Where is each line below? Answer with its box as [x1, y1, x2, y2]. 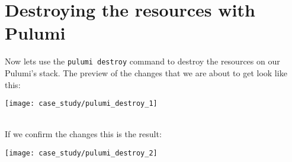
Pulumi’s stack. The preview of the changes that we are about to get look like [5, 66, 287, 79]
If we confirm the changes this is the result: [5, 128, 162, 140]
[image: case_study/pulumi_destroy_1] [5, 99, 158, 108]
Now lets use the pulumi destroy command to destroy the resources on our [5, 55, 280, 67]
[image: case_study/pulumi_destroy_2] [5, 149, 158, 157]
